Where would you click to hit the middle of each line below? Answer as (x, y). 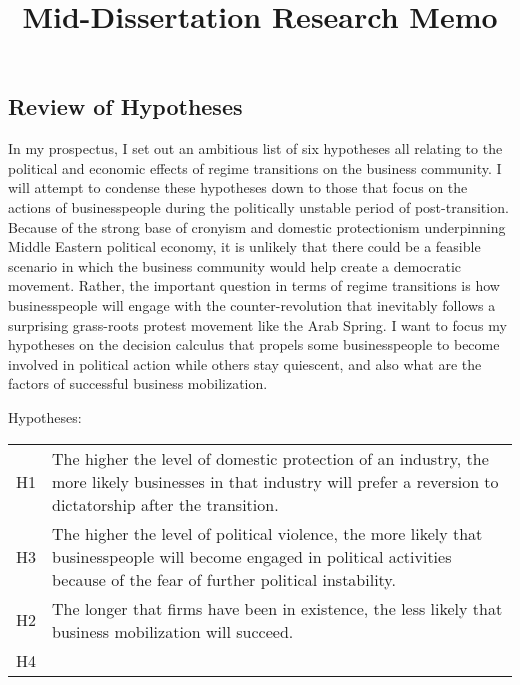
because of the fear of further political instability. (224, 579)
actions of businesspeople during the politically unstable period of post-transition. (258, 206)
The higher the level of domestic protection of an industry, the (270, 458)
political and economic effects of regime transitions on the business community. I (255, 167)
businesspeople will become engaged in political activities (252, 556)
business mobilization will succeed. (173, 631)
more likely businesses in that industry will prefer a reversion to (275, 481)
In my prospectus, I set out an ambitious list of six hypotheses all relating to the (255, 148)
